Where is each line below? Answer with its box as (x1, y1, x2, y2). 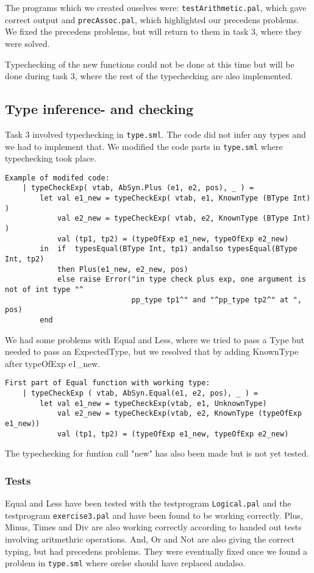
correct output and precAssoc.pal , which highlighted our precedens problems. (5, 13, 299, 26)
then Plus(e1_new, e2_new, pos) (57, 265, 188, 274)
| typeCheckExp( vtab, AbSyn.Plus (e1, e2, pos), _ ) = (22, 183, 254, 193)
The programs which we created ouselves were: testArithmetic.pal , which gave (5, 1, 307, 13)
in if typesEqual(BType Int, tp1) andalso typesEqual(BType (40, 244, 298, 254)
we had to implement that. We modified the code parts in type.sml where (5, 140, 283, 152)
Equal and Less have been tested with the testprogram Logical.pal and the (5, 497, 291, 510)
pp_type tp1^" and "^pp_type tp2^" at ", (131, 295, 302, 304)
